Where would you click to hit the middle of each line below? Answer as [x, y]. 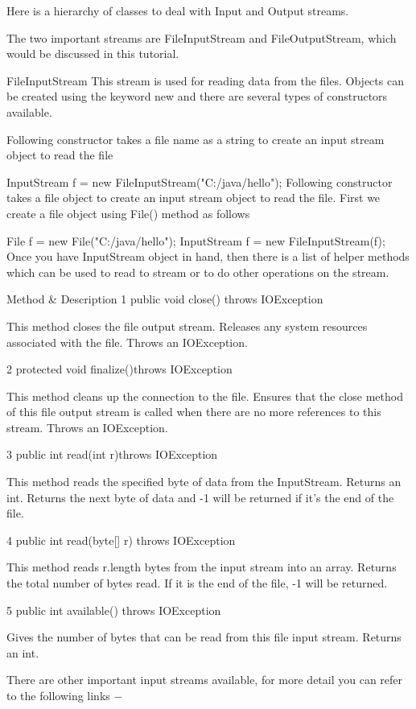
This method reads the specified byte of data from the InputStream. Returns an [204, 482]
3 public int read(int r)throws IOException [112, 454]
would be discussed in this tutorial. [93, 54]
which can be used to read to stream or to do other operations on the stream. [198, 272]
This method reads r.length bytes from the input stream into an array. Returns [202, 567]
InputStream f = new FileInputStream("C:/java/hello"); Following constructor [200, 181]
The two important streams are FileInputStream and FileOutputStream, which [202, 37]
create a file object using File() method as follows [128, 213]
